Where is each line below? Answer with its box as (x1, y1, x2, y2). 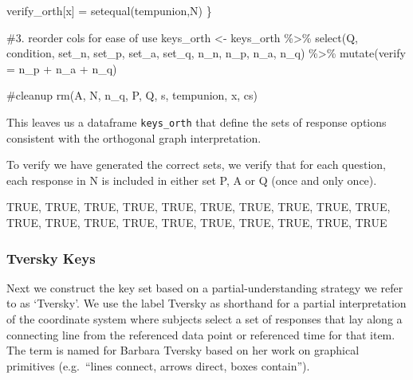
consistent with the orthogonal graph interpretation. (6, 129, 262, 146)
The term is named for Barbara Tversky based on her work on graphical (6, 342, 360, 358)
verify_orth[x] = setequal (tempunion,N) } (6, 2, 212, 18)
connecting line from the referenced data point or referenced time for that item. (6, 326, 395, 343)
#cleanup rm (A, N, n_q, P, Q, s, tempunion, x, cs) (6, 87, 258, 104)
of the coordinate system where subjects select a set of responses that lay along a (6, 311, 403, 327)
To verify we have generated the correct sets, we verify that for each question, (6, 156, 387, 173)
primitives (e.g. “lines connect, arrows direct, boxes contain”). (6, 357, 310, 374)
